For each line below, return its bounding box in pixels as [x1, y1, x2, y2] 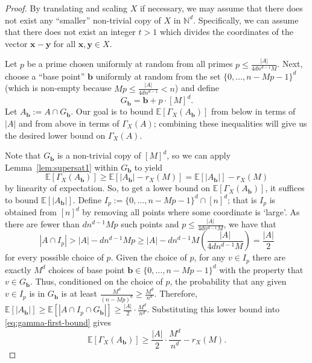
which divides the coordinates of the [159, 25, 293, 38]
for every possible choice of [5, 251, 104, 264]
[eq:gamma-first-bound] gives [5, 316, 111, 329]
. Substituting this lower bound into [147, 303, 280, 315]
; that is [228, 193, 257, 206]
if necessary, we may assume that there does [139, 2, 303, 14]
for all [53, 37, 76, 49]
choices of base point [48, 263, 125, 276]
